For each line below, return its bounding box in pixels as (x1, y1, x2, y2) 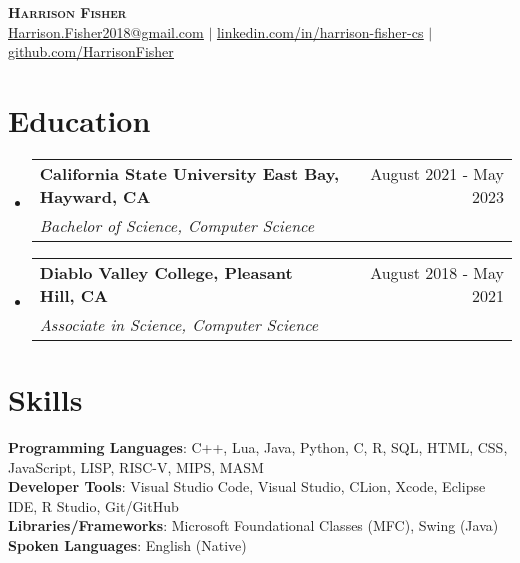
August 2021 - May (370, 161, 504, 185)
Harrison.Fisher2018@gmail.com (8, 21, 204, 42)
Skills (8, 379, 83, 420)
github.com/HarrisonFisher (8, 41, 174, 62)
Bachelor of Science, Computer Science (39, 213, 315, 237)
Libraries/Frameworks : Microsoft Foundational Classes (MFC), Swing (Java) (8, 515, 499, 536)
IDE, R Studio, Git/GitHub (8, 495, 179, 516)
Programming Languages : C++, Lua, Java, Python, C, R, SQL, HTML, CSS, (8, 437, 508, 458)
